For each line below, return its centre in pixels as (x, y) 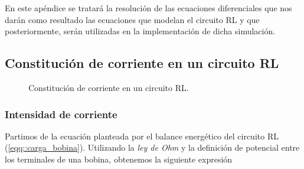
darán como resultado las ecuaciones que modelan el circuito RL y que (132, 19)
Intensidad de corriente (61, 114)
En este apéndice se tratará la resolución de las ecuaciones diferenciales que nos (148, 8)
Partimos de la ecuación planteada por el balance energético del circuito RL (142, 136)
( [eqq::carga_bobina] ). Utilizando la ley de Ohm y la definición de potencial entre (152, 147)
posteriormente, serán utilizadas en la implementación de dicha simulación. (140, 31)
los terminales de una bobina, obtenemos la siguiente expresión (119, 159)
